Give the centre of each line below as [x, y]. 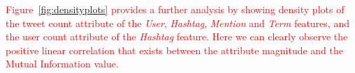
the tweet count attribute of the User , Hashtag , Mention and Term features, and [177, 23]
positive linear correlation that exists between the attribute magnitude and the [175, 50]
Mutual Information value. [62, 64]
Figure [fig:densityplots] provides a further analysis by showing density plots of [175, 9]
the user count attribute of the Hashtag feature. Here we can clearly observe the [177, 36]
